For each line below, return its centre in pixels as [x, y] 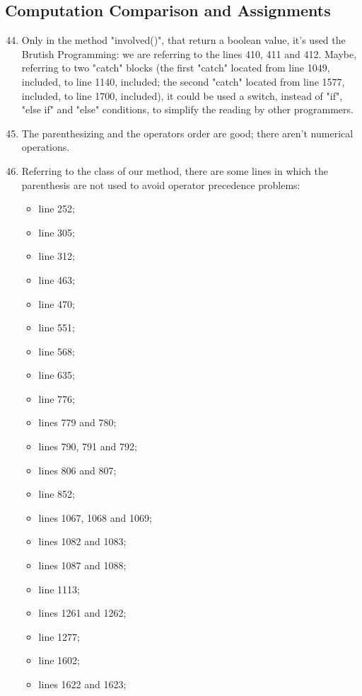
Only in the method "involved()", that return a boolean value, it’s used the [183, 40]
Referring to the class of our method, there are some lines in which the [175, 170]
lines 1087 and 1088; [82, 565]
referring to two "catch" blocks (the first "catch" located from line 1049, [176, 68]
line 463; [57, 279]
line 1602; [59, 660]
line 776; [57, 398]
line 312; [57, 256]
